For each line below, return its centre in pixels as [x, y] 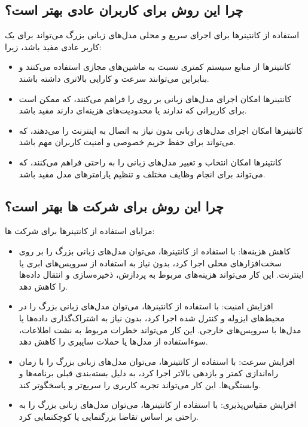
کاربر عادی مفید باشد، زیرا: [53, 46]
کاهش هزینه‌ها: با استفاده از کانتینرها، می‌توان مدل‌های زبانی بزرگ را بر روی [155, 251]
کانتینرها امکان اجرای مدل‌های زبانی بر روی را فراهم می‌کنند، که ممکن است [155, 98]
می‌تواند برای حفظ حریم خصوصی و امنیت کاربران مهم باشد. [127, 142]
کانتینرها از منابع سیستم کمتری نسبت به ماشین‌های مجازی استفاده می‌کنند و [155, 67]
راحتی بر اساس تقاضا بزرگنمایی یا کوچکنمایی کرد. [109, 417]
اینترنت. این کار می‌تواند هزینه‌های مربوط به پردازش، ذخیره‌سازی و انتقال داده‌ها [161, 274]
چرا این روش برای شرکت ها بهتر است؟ [114, 206]
